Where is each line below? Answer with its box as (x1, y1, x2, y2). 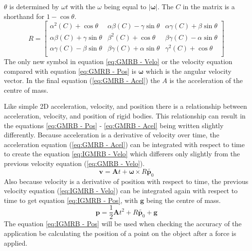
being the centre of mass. (146, 195, 221, 205)
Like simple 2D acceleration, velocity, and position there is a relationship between (4, 101, 247, 111)
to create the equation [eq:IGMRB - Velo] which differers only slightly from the (4, 149, 240, 159)
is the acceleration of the (169, 75, 243, 85)
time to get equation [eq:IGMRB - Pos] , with (4, 195, 138, 205)
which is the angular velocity (145, 66, 232, 76)
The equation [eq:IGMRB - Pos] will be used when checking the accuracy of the (4, 218, 242, 229)
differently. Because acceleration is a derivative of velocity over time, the (4, 130, 219, 140)
